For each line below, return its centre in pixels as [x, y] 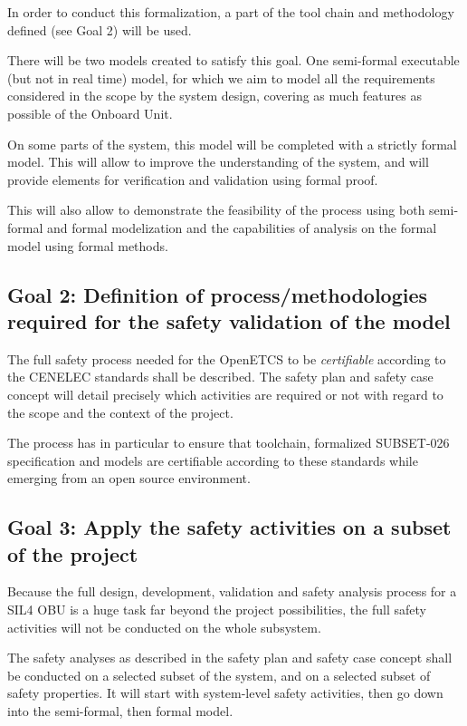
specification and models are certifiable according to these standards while [213, 460]
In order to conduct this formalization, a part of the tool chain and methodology [231, 12]
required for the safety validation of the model [229, 320]
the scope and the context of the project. [120, 412]
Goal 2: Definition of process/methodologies [218, 294]
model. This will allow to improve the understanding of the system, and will [218, 162]
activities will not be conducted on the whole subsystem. [164, 627]
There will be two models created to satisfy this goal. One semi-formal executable [233, 60]
